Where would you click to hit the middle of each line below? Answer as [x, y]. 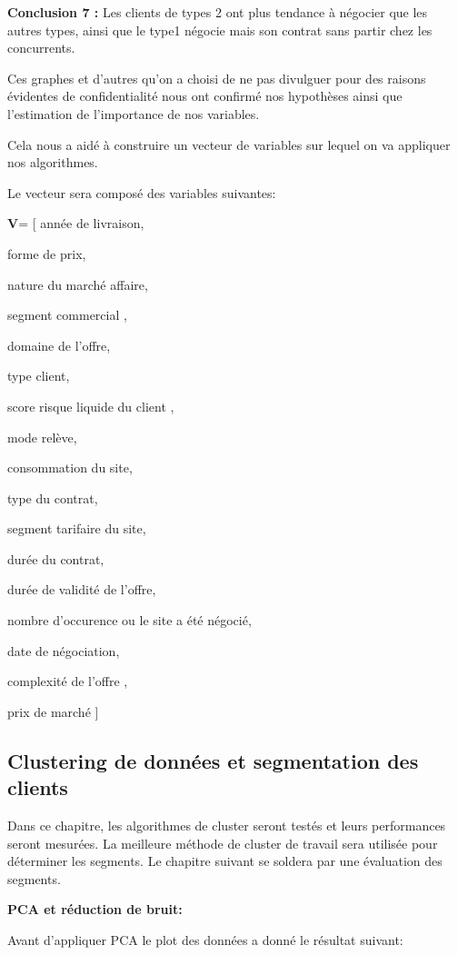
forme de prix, [47, 253]
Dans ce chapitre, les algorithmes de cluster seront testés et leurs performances [227, 826]
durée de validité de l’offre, [82, 589]
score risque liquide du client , [91, 406]
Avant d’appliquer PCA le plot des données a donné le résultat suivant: [205, 940]
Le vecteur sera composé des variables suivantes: [142, 192]
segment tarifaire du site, [77, 528]
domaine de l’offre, [59, 345]
